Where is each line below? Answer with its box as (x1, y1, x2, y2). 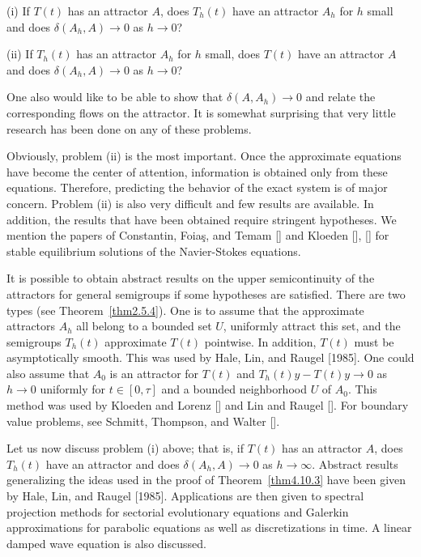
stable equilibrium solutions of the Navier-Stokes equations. (6, 242, 301, 259)
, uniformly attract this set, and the (223, 317, 401, 334)
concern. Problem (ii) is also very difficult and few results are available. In (6, 194, 374, 211)
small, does (205, 45, 260, 62)
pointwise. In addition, (204, 333, 317, 350)
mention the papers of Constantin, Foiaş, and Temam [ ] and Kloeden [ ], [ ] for (6, 227, 389, 244)
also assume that (6, 364, 90, 381)
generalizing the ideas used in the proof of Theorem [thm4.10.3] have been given (6, 471, 406, 488)
